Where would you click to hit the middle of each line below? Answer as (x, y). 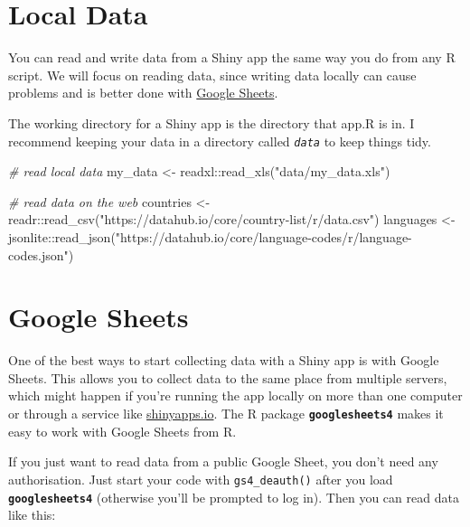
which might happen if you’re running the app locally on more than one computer (235, 395)
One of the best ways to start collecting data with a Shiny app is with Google (224, 360)
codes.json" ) (41, 254)
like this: (32, 515)
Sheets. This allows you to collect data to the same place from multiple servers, (228, 377)
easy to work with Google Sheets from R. (122, 431)
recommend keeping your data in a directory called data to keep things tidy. (220, 141)
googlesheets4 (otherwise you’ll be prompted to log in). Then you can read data (234, 497)
